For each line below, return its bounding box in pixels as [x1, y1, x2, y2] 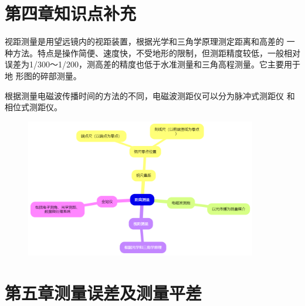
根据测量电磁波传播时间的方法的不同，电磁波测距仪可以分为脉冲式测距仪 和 [5, 89, 295, 101]
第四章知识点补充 [5, 1, 137, 25]
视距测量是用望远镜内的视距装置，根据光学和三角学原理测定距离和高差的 [5, 35, 284, 47]
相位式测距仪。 [5, 101, 62, 113]
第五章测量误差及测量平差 [5, 281, 202, 305]
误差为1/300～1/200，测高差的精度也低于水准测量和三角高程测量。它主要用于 [5, 58, 300, 70]
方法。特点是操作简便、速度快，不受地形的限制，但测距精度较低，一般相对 [12, 46, 300, 59]
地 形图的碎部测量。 [5, 69, 82, 81]
